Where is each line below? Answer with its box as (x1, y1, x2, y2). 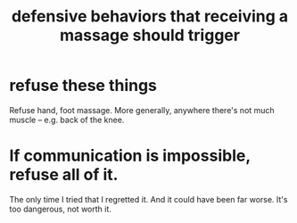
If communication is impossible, (9, 145, 252, 166)
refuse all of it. (9, 165, 119, 185)
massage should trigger (59, 25, 241, 45)
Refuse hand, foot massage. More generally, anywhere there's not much (9, 104, 275, 115)
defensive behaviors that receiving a (11, 6, 289, 27)
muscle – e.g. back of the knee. (9, 114, 125, 125)
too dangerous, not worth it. (9, 203, 111, 214)
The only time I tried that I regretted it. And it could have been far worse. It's (9, 194, 288, 204)
